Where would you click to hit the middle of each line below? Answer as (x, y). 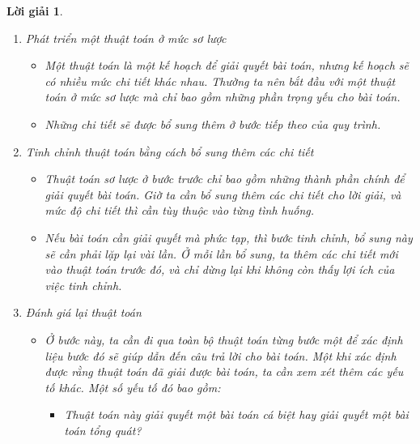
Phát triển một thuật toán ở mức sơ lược (126, 38)
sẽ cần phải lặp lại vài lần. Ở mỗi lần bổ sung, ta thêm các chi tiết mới (221, 253)
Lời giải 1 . (35, 11)
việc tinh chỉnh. (83, 285)
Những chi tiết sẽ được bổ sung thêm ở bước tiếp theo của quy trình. (213, 124)
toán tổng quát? (103, 430)
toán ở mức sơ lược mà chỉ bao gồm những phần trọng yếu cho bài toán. (223, 97)
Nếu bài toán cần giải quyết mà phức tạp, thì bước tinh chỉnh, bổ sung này (229, 237)
